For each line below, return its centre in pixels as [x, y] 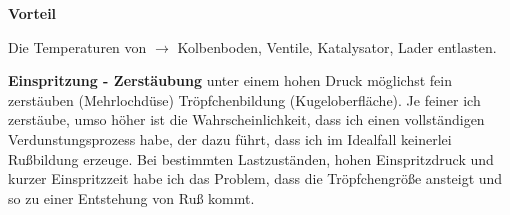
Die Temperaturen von [77, 46]
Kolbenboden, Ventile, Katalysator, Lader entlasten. [337, 46]
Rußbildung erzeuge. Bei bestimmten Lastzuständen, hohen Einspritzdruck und [251, 158]
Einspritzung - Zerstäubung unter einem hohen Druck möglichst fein [230, 80]
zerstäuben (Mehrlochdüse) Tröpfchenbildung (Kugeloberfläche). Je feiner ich [244, 99]
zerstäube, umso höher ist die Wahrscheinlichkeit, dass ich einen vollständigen [246, 119]
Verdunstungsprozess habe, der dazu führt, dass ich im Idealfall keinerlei [230, 138]
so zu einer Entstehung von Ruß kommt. [131, 197]
